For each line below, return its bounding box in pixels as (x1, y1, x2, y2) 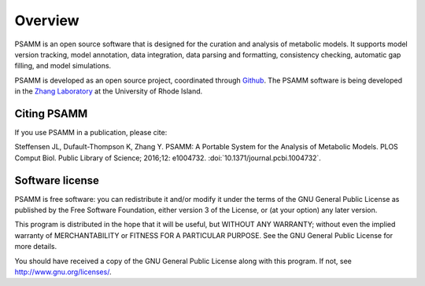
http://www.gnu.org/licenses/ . (14, 267, 112, 277)
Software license (14, 174, 100, 187)
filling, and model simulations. (14, 61, 112, 71)
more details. (14, 242, 57, 251)
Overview (14, 12, 79, 29)
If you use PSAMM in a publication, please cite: (14, 128, 168, 137)
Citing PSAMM (14, 107, 88, 120)
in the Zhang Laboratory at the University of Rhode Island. (14, 86, 203, 96)
